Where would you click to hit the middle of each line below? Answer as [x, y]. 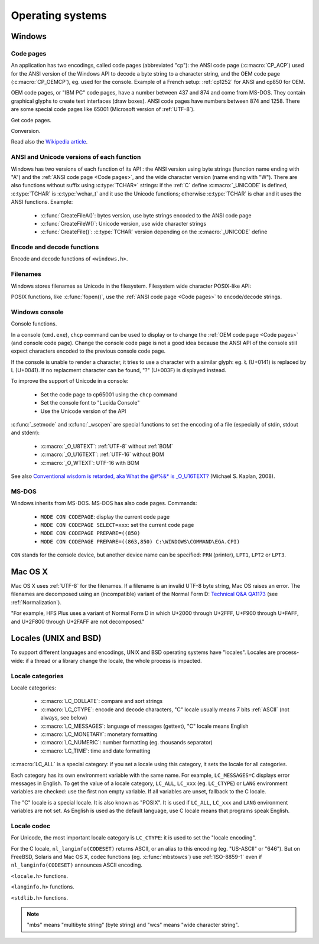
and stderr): [25, 433]
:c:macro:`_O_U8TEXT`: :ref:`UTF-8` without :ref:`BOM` [107, 446]
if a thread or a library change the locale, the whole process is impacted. [114, 660]
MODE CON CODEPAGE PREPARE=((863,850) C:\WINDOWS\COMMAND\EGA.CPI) [140, 541]
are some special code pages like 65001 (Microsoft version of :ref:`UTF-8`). [103, 109]
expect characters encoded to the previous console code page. [88, 351]
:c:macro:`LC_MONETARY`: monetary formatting [99, 734]
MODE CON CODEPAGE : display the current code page [105, 516]
